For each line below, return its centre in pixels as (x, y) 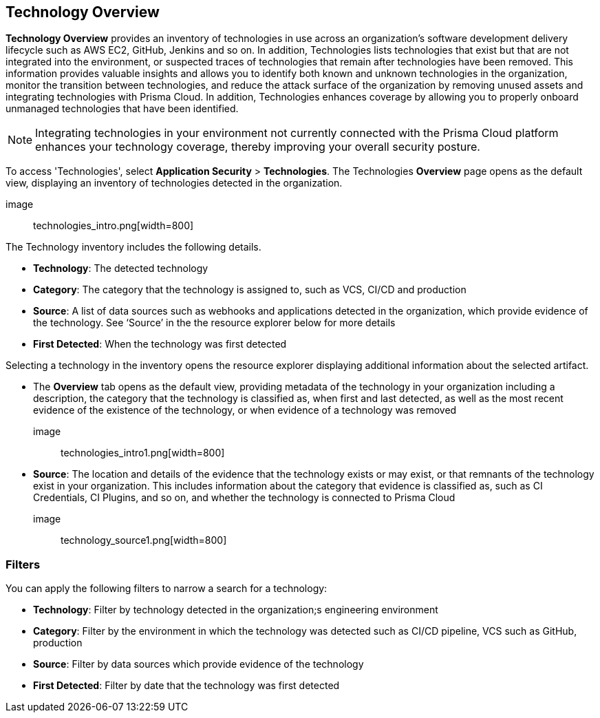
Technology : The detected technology (121, 268)
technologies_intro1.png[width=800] (143, 453)
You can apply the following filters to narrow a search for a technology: (167, 589)
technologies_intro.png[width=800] (114, 226)
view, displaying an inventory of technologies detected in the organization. (174, 183)
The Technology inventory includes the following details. (133, 247)
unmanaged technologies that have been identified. (122, 109)
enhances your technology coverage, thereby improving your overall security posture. (258, 147)
